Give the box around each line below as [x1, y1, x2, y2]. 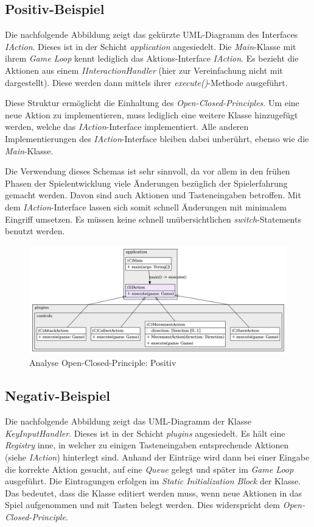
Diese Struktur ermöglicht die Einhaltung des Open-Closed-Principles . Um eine [5, 96, 299, 109]
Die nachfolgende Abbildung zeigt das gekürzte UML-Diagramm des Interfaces [5, 28, 298, 41]
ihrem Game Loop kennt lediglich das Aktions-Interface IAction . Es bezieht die [5, 52, 299, 65]
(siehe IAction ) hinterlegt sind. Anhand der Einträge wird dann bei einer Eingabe [5, 450, 310, 463]
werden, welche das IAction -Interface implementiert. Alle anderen [5, 120, 249, 133]
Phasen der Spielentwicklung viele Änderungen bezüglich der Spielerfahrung [5, 176, 288, 189]
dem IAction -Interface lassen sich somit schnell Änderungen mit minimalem [5, 200, 287, 213]
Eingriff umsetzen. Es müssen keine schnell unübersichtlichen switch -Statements [5, 212, 301, 225]
